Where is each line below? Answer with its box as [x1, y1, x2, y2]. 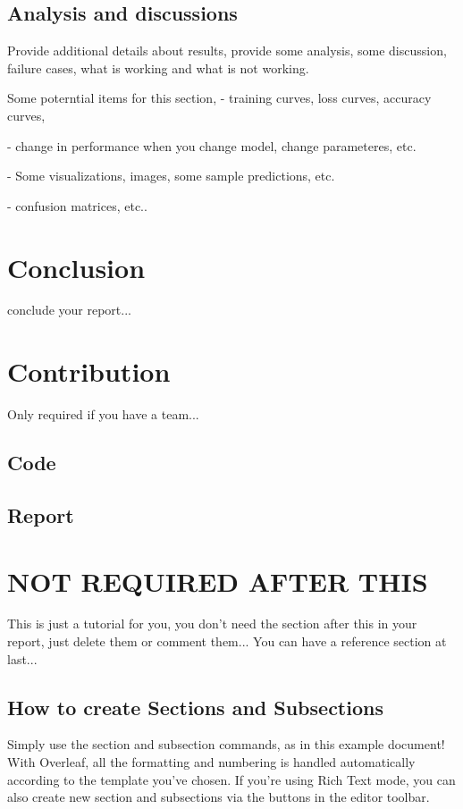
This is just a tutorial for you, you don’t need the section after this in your [7, 614, 417, 633]
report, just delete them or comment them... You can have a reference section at [7, 632, 447, 651]
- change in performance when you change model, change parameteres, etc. [7, 136, 417, 155]
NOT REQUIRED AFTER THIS [7, 562, 428, 599]
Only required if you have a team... [7, 405, 199, 424]
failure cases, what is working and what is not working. [7, 58, 309, 77]
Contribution [7, 353, 171, 390]
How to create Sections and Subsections [7, 693, 383, 721]
